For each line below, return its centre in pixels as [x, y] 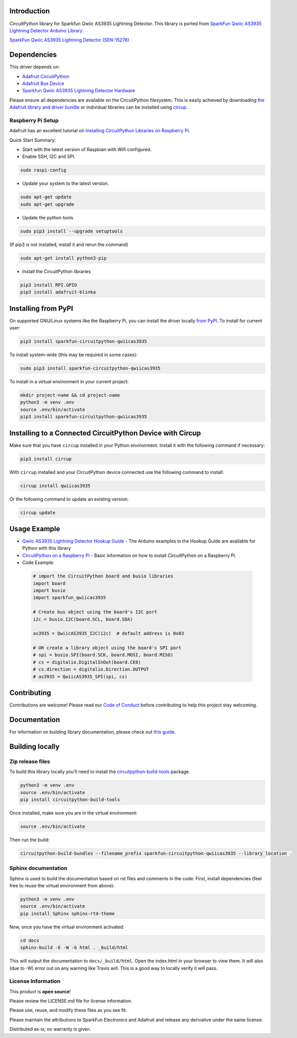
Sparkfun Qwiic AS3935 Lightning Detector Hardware [79, 91]
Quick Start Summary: [33, 140]
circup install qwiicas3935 [55, 486]
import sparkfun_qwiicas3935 [70, 598]
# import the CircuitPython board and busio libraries [103, 576]
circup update [38, 513]
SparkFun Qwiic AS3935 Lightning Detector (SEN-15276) [70, 40]
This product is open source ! [40, 991]
